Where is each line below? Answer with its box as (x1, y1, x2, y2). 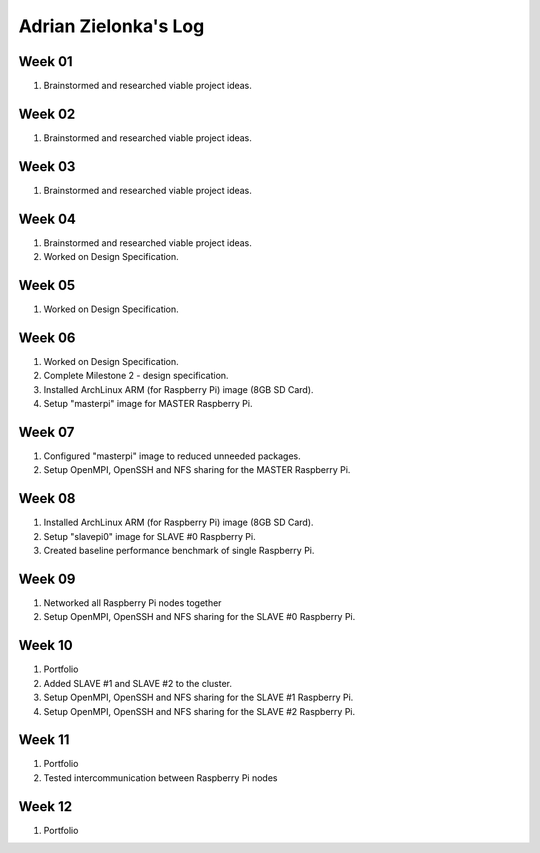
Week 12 (18, 798, 73, 815)
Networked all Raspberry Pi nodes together (43, 597, 222, 609)
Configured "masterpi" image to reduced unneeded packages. (43, 450, 301, 462)
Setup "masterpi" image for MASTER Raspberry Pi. (43, 398, 253, 410)
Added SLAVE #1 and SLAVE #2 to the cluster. (43, 677, 233, 689)
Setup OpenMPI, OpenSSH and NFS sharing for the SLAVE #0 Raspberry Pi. (43, 611, 356, 623)
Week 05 (18, 276, 76, 294)
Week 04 (18, 210, 77, 227)
